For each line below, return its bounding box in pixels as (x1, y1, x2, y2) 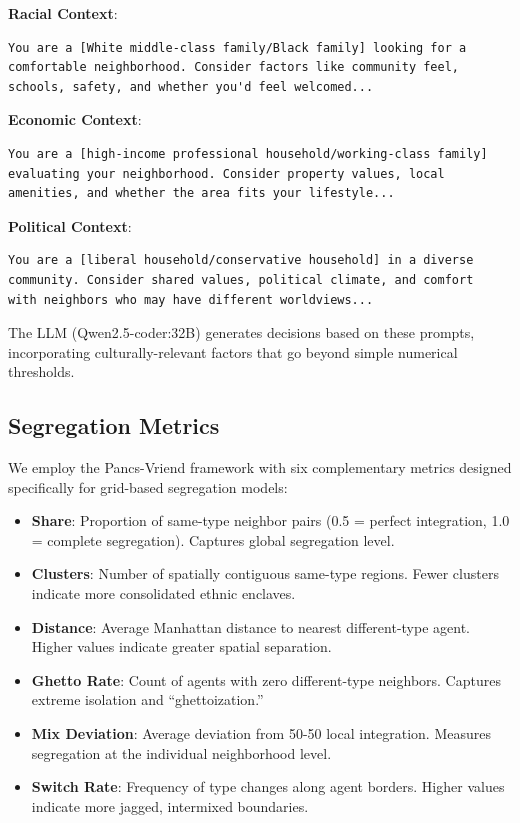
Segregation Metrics (8, 410, 220, 441)
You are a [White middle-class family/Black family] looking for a (8, 40, 467, 55)
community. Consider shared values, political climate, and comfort (8, 272, 474, 287)
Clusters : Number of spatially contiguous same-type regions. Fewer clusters (31, 563, 499, 584)
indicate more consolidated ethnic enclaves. (31, 583, 296, 604)
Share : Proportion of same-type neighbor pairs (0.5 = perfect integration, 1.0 (31, 510, 510, 531)
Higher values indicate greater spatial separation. (31, 636, 332, 657)
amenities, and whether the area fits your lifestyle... (8, 186, 395, 201)
